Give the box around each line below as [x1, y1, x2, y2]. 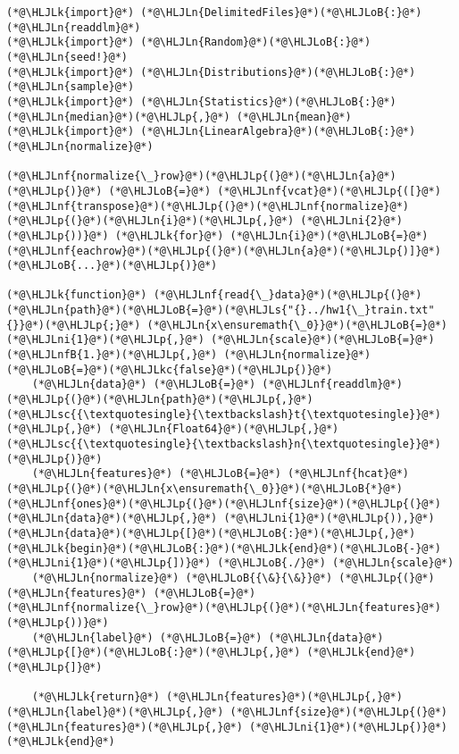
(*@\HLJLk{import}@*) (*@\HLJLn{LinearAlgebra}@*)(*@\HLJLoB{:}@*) [6, 125, 416, 138]
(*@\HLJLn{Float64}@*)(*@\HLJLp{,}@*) [108, 423, 339, 436]
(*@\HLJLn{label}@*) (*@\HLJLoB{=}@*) [31, 631, 263, 644]
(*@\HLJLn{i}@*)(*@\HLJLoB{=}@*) [229, 229, 429, 242]
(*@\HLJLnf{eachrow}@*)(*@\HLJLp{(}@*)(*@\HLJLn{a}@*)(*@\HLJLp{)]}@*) [6, 244, 441, 257]
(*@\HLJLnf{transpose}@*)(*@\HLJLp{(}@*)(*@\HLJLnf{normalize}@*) [6, 199, 410, 213]
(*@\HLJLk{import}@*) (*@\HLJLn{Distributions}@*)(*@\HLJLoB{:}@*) [6, 65, 416, 79]
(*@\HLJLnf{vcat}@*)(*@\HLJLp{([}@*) [217, 184, 441, 197]
